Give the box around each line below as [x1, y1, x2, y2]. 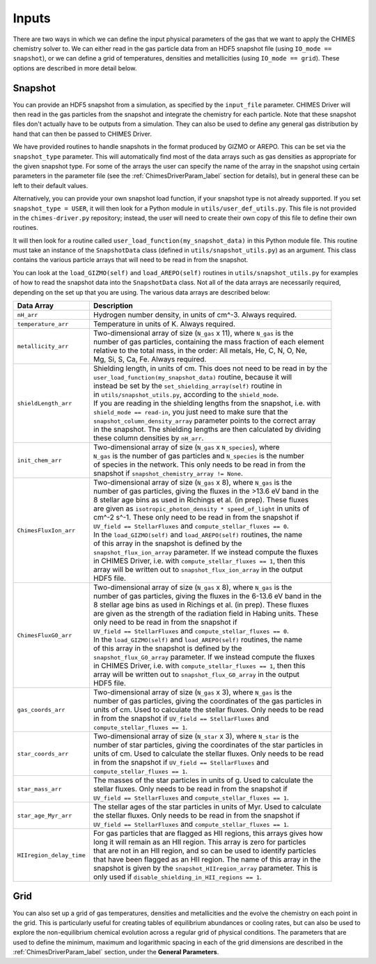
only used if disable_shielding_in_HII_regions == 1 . [93, 872, 263, 882]
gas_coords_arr [17, 706, 65, 713]
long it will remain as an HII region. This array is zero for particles [93, 837, 306, 847]
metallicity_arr [17, 342, 69, 350]
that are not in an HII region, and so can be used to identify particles [93, 846, 317, 856]
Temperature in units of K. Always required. [93, 319, 236, 329]
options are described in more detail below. [13, 63, 137, 72]
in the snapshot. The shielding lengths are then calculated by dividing [93, 425, 322, 435]
